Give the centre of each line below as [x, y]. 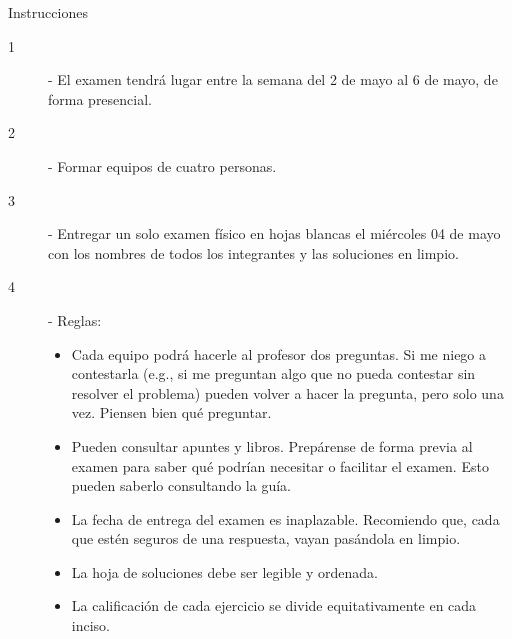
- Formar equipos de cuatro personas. [162, 165]
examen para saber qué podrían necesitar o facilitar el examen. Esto [280, 465]
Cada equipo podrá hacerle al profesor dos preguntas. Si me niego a [279, 353]
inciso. [90, 625]
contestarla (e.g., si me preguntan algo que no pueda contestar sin [273, 373]
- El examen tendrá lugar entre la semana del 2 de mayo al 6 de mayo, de [273, 79]
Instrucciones [48, 12]
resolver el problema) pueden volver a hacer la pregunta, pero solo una [287, 392]
